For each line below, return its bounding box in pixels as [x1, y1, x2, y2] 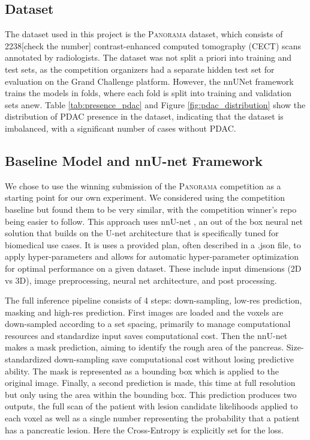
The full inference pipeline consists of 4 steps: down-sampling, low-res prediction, [5, 294, 302, 307]
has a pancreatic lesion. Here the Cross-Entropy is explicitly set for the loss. [5, 423, 284, 436]
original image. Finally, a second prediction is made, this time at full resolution [5, 376, 296, 389]
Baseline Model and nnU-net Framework [5, 151, 263, 170]
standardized [5, 353, 52, 365]
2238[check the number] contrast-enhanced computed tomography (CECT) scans [5, 39, 302, 52]
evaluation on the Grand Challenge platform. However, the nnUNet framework [5, 75, 294, 87]
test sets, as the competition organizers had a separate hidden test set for [5, 63, 275, 75]
